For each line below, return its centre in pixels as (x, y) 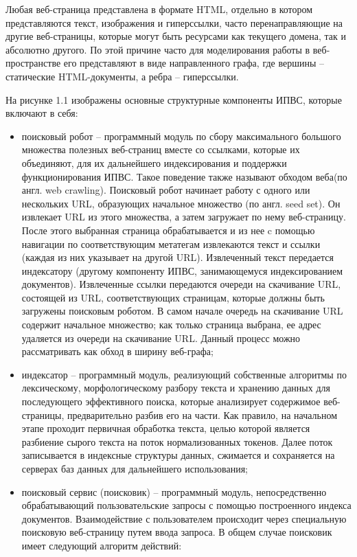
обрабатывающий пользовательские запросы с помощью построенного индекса (186, 505)
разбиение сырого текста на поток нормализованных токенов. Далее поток (177, 441)
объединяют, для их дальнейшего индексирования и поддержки (154, 162)
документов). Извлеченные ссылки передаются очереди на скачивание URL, (181, 284)
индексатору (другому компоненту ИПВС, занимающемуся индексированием (182, 270)
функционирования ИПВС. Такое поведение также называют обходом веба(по (184, 176)
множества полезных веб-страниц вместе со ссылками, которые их (161, 149)
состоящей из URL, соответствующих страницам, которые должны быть (173, 297)
